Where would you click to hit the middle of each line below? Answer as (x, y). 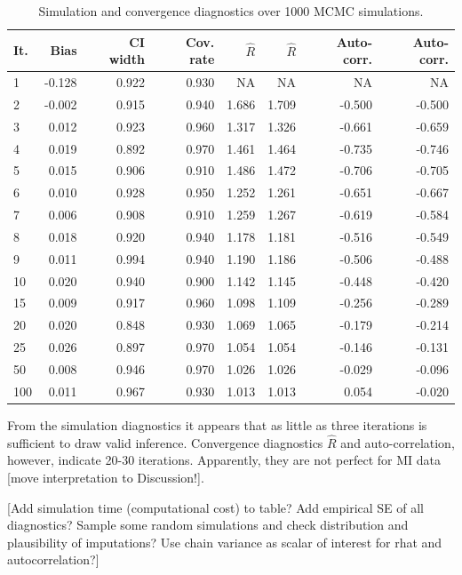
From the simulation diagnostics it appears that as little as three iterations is (217, 424)
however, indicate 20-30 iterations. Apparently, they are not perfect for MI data (224, 460)
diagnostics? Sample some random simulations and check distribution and (208, 525)
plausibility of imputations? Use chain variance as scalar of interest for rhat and (225, 542)
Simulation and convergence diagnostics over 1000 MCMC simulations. (231, 11)
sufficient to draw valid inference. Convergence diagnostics (165, 442)
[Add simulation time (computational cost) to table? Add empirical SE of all (216, 507)
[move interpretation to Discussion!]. (106, 477)
